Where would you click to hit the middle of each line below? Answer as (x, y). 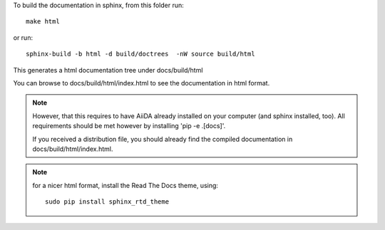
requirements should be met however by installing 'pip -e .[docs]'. (129, 126)
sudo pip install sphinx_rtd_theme (107, 202)
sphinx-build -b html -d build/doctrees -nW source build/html (141, 54)
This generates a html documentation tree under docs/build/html (108, 70)
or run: (23, 37)
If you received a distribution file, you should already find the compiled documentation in (163, 139)
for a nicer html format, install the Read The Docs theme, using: (125, 185)
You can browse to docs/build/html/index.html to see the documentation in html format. (142, 83)
